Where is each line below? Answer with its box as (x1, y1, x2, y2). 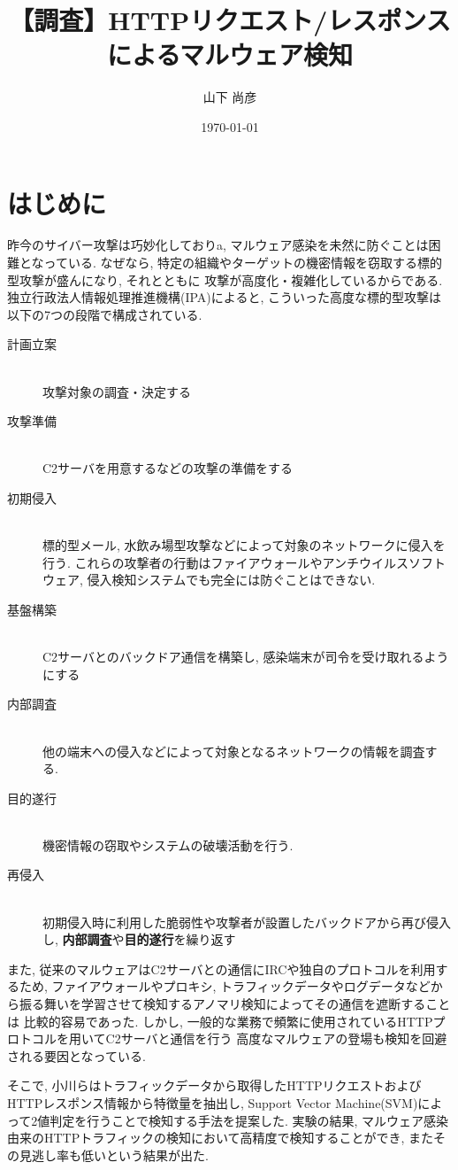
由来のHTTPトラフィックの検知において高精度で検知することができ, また (7, 1128, 434, 1147)
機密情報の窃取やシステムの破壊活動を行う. (42, 835, 294, 854)
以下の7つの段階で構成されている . (7, 305, 202, 323)
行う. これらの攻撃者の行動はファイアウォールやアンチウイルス (42, 553, 408, 571)
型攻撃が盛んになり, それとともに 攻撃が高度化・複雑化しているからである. (7, 270, 443, 289)
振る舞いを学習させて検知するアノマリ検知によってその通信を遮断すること (19, 995, 451, 1013)
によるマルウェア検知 (106, 36, 354, 73)
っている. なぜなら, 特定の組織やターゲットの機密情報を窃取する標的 (43, 253, 442, 272)
